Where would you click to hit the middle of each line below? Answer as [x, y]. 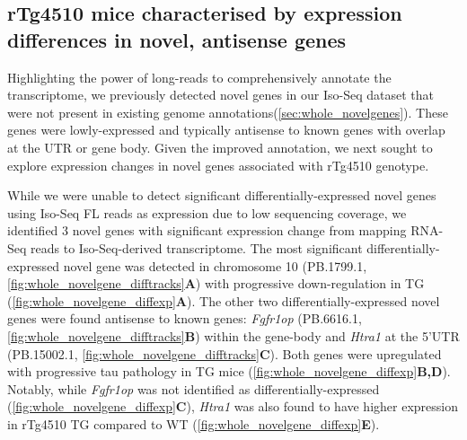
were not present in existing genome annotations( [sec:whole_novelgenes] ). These [228, 112]
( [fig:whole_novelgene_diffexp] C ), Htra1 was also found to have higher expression [233, 406]
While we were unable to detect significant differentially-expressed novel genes [222, 195]
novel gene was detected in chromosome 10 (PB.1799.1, [215, 265]
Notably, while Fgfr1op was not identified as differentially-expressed [194, 388]
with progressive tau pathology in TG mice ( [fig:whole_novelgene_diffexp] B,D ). [229, 371]
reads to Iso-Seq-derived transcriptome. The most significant [197, 247]
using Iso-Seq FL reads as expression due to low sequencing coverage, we [207, 212]
